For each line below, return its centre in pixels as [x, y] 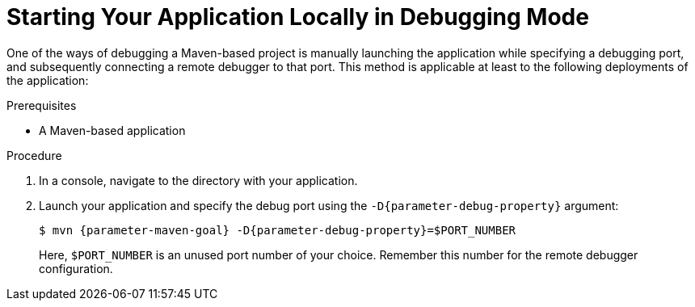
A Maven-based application [112, 130]
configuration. [76, 268]
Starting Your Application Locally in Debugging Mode [298, 17]
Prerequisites [42, 105]
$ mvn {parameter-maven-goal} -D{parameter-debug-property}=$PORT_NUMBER [278, 230]
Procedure [34, 155]
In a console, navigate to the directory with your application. [198, 180]
